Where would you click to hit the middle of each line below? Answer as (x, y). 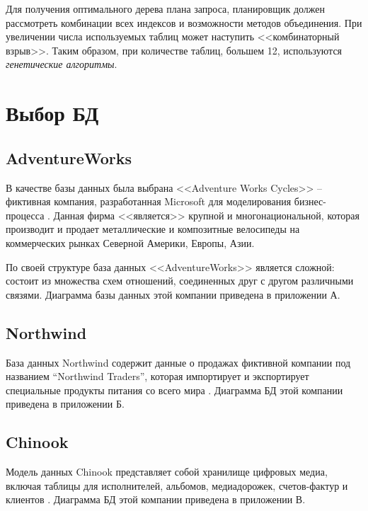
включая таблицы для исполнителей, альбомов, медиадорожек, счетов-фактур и (177, 485)
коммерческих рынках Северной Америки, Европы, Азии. (130, 242)
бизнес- (310, 201)
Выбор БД (52, 113)
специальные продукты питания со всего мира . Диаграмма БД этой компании (174, 390)
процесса (25, 215)
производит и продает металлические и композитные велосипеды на (153, 229)
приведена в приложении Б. (65, 404)
